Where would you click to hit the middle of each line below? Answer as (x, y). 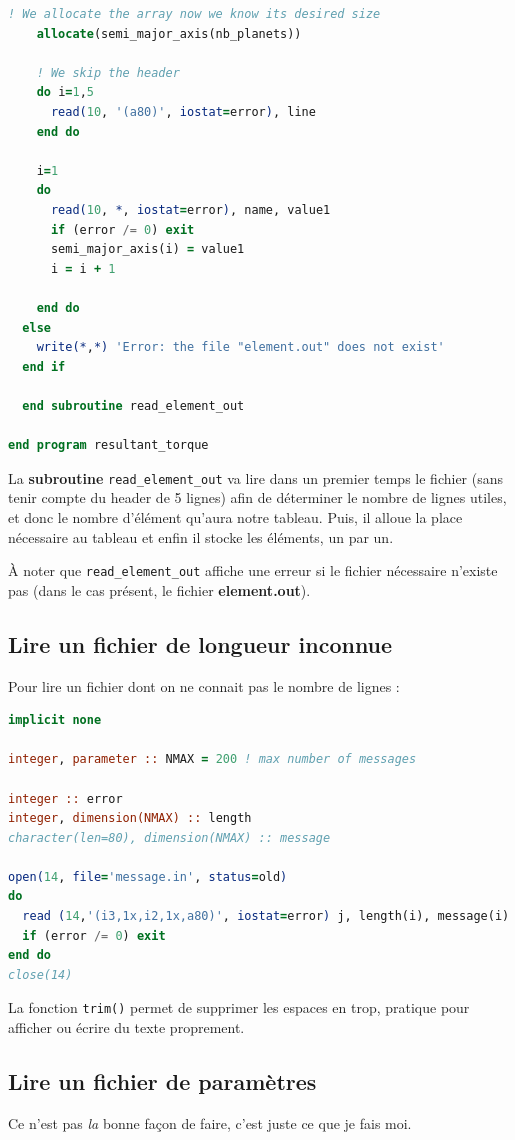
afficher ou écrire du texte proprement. (126, 1027)
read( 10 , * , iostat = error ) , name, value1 (190, 209)
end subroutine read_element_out (133, 405)
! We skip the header (108, 72)
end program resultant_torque (108, 445)
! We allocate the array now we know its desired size (194, 14)
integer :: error (65, 798)
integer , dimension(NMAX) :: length (130, 818)
